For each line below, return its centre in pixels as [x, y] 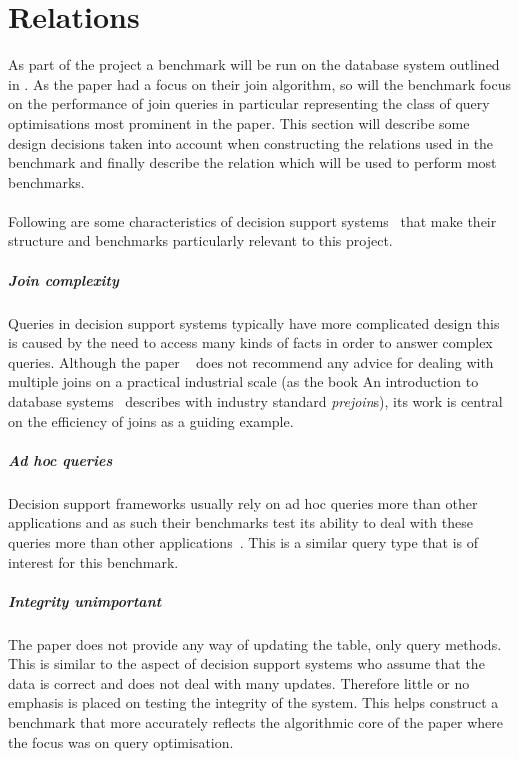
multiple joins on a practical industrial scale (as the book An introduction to [243, 381]
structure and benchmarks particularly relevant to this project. [200, 240]
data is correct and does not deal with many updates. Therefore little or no [239, 682]
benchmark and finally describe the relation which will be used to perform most [252, 162]
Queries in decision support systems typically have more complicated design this [254, 322]
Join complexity [63, 279]
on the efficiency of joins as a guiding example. [151, 420]
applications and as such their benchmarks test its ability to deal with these [240, 522]
